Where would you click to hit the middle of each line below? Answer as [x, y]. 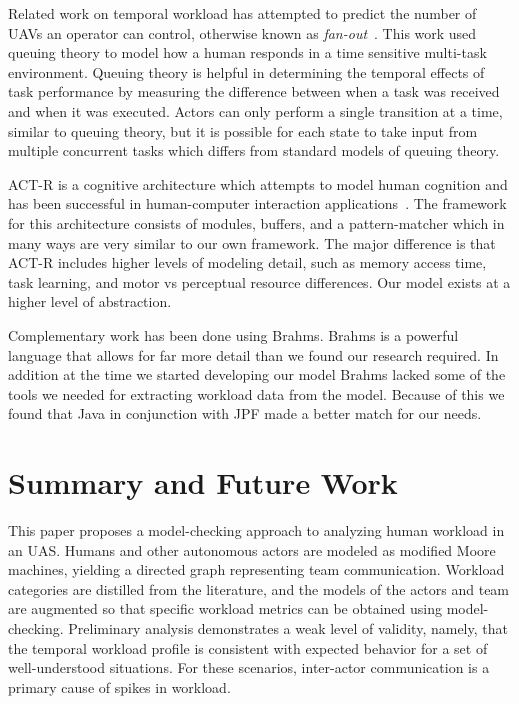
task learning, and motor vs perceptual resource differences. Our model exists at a [259, 281]
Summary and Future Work [203, 482]
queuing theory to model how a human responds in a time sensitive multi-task [247, 52]
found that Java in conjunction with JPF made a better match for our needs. [245, 413]
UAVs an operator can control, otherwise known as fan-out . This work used [242, 32]
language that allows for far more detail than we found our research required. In [253, 354]
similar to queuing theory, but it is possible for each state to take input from [243, 130]
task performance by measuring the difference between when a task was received [254, 91]
